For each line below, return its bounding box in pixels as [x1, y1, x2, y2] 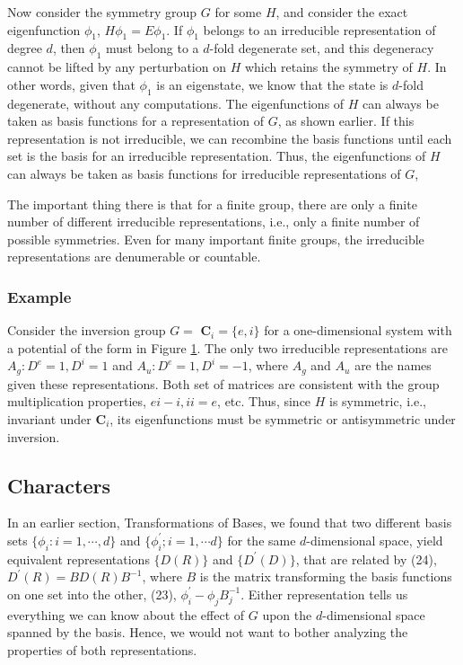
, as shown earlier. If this [277, 111, 415, 130]
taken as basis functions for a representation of [7, 111, 264, 130]
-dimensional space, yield [306, 530, 443, 549]
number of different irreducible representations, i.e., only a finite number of [7, 212, 420, 231]
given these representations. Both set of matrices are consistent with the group [7, 374, 440, 393]
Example [7, 285, 72, 307]
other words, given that [7, 75, 135, 93]
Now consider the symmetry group [7, 3, 197, 21]
